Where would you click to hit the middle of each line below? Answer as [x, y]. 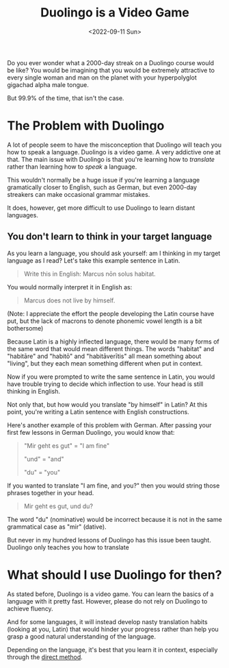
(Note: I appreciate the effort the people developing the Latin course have [111, 313]
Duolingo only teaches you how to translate [68, 547]
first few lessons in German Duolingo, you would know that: [91, 432]
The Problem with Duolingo [86, 126]
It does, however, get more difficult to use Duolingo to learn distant [101, 208]
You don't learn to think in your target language [110, 237]
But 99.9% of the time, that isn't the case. [66, 98]
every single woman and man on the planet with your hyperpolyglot [102, 77]
